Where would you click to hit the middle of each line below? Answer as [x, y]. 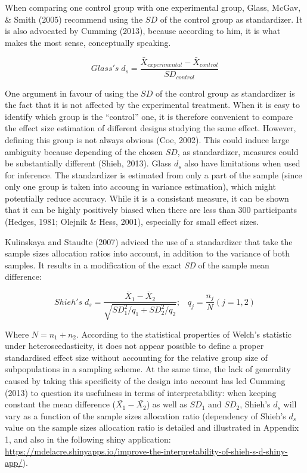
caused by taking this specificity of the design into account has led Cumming [145, 381]
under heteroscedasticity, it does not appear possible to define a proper [134, 346]
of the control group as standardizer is [225, 93]
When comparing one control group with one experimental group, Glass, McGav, [153, 7]
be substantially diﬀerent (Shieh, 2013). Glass [88, 163]
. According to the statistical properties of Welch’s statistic [184, 334]
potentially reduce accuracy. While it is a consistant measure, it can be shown [147, 198]
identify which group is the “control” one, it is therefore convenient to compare [149, 116]
